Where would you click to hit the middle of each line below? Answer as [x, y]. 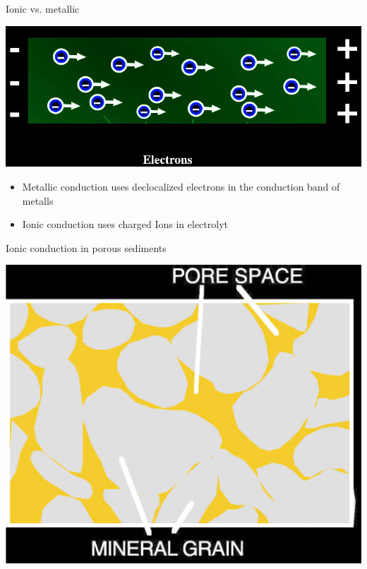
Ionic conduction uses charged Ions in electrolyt [125, 224]
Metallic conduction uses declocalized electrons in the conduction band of [181, 186]
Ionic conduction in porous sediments [86, 247]
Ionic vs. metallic [43, 8]
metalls [38, 200]
